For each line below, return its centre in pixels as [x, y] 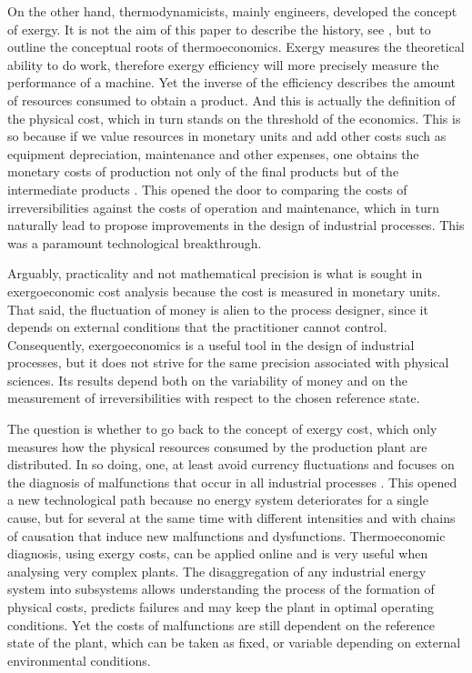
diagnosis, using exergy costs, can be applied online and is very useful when [218, 553]
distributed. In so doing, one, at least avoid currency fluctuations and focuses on [231, 464]
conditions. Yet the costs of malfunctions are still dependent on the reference [221, 624]
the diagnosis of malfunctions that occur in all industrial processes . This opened [232, 482]
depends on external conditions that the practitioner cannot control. [197, 327]
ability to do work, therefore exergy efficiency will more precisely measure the [223, 64]
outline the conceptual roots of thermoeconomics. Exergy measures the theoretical [236, 47]
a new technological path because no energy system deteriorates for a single [218, 500]
